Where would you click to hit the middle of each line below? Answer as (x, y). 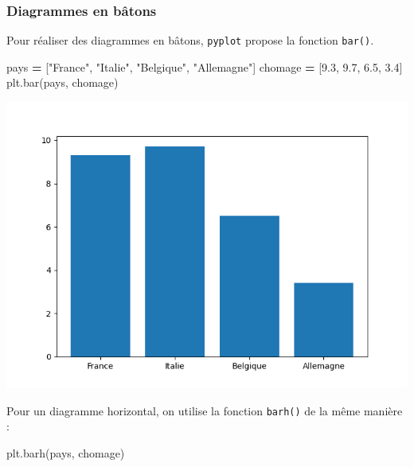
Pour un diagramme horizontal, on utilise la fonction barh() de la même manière (205, 410)
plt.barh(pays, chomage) (66, 452)
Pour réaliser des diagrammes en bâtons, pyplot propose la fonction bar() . (190, 40)
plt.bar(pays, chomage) (62, 82)
